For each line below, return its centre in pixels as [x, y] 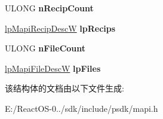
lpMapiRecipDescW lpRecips [60, 28]
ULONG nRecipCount [49, 8]
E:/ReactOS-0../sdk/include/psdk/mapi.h [81, 108]
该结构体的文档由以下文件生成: [64, 88]
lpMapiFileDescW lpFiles [53, 68]
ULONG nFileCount [45, 48]
